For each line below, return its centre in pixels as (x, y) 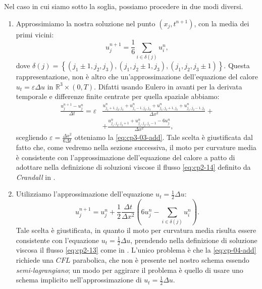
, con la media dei (222, 23)
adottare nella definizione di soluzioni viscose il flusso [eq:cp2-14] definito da (133, 167)
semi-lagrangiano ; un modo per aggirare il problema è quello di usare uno (129, 270)
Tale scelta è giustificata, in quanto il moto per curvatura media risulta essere (136, 230)
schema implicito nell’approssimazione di (79, 280)
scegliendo (32, 137)
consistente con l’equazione (58, 240)
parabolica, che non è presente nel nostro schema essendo (161, 260)
